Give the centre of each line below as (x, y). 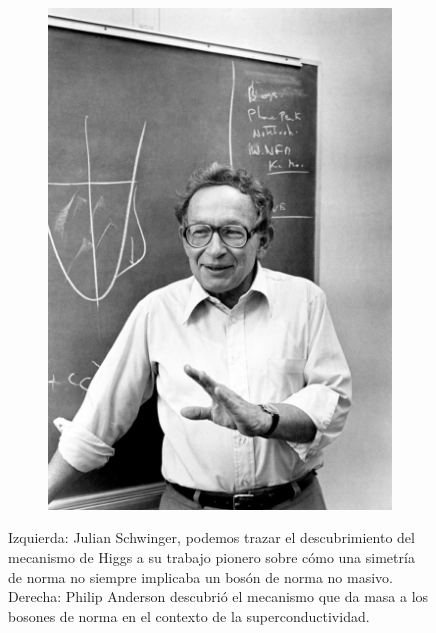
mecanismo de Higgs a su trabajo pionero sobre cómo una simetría (211, 556)
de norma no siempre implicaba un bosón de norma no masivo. (200, 576)
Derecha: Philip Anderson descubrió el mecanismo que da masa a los (218, 596)
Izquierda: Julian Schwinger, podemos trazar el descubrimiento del (211, 537)
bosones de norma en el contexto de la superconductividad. (189, 615)
